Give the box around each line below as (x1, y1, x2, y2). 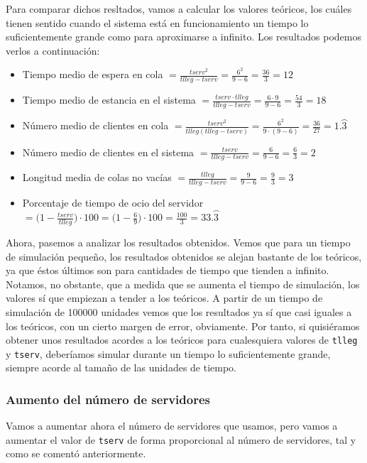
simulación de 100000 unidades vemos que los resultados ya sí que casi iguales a (6, 304, 352, 319)
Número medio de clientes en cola (22, 118, 169, 133)
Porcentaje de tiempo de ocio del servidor (22, 195, 204, 210)
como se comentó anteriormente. (6, 446, 146, 461)
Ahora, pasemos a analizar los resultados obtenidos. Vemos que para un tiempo (6, 234, 351, 249)
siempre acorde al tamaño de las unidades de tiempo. (6, 360, 237, 375)
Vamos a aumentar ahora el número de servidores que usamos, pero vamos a (6, 418, 338, 433)
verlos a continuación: (6, 43, 100, 58)
